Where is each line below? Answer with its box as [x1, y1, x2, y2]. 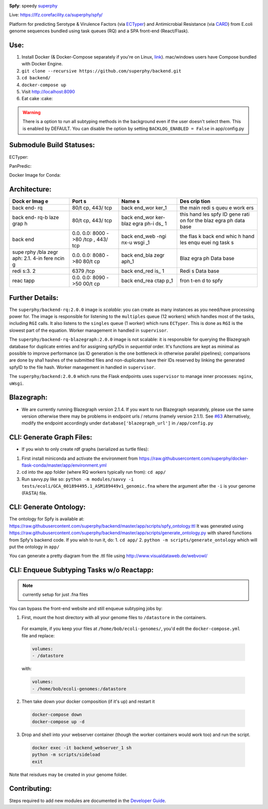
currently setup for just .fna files [22, 592, 88, 598]
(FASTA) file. [21, 490, 47, 496]
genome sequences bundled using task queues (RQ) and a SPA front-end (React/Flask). [9, 28, 189, 34]
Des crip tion [180, 198, 211, 205]
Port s [72, 198, 87, 205]
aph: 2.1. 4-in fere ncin [12, 255, 65, 262]
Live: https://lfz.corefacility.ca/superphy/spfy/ [9, 12, 103, 18]
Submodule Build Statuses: [9, 141, 95, 149]
